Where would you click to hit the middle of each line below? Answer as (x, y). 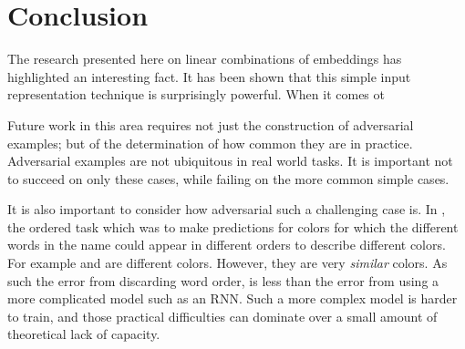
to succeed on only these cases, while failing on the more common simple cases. (228, 178)
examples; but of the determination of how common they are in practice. (210, 143)
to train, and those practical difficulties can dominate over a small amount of (222, 316)
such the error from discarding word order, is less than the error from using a (223, 280)
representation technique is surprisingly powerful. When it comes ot (196, 94)
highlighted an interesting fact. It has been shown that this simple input (209, 76)
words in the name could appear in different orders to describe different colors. (227, 245)
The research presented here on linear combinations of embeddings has (205, 59)
